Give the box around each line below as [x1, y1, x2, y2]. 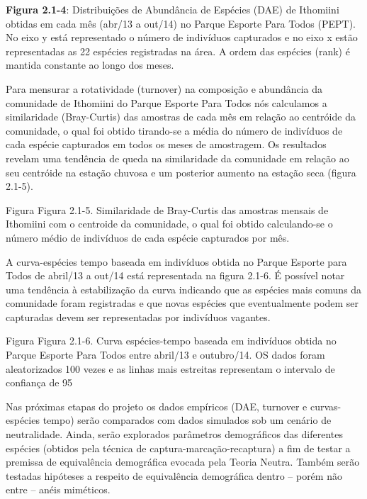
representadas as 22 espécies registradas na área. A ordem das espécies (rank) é [6, 43, 350, 58]
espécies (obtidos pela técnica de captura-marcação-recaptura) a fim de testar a [6, 440, 351, 455]
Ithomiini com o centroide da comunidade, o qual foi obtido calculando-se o [6, 216, 333, 231]
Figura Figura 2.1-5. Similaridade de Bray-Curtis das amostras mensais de [6, 202, 329, 217]
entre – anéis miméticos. [6, 482, 111, 497]
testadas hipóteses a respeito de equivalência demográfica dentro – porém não [6, 468, 342, 483]
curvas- [310, 398, 341, 413]
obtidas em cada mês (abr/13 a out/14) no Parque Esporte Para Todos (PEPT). [6, 16, 356, 30]
